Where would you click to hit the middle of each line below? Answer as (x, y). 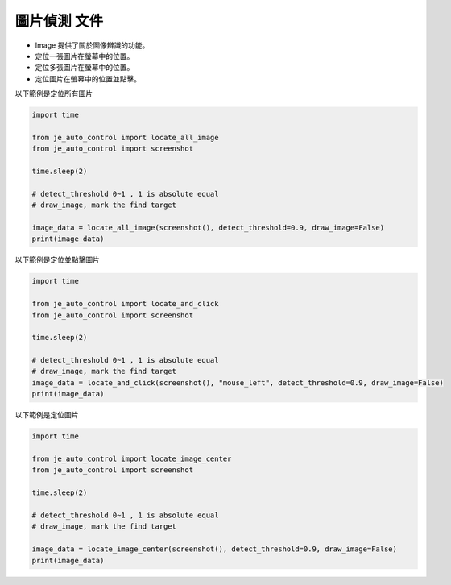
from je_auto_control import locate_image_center (132, 459)
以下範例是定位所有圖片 (54, 93)
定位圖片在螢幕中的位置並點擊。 (88, 79)
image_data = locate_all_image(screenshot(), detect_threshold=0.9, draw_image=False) (208, 228)
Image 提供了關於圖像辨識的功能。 (92, 45)
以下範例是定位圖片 (47, 415)
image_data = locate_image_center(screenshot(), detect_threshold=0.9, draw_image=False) (215, 549)
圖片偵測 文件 (59, 21)
